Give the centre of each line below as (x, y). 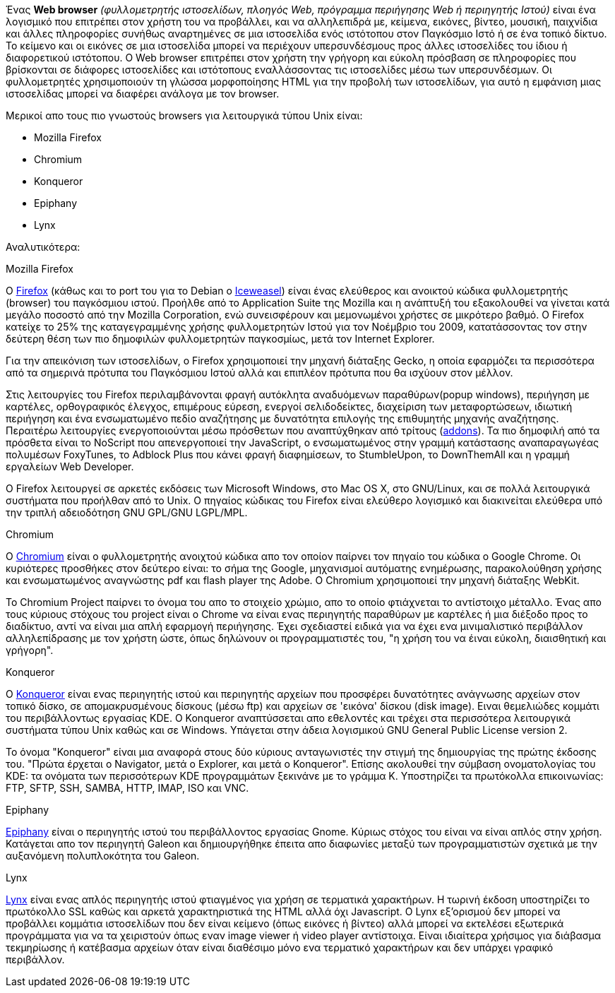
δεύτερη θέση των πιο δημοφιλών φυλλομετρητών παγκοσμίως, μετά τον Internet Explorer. (220, 339)
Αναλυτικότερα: (43, 247)
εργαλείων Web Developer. (70, 466)
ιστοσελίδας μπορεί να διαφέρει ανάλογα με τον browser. (143, 94)
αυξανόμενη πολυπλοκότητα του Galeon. (103, 856)
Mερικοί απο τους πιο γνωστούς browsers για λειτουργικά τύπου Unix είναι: (184, 115)
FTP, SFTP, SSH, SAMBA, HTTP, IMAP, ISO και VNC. (127, 788)
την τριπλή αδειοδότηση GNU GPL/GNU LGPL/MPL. (127, 512)
